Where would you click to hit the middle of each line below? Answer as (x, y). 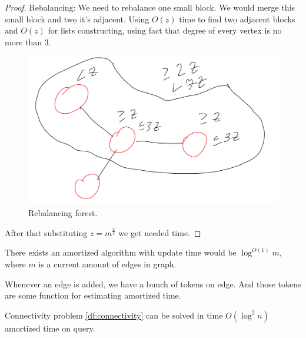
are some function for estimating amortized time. (93, 295)
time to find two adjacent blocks (237, 19)
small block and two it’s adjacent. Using (77, 19)
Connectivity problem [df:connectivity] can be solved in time (114, 315)
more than (24, 42)
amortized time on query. (50, 328)
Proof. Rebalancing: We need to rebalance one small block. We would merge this (150, 7)
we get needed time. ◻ (160, 232)
